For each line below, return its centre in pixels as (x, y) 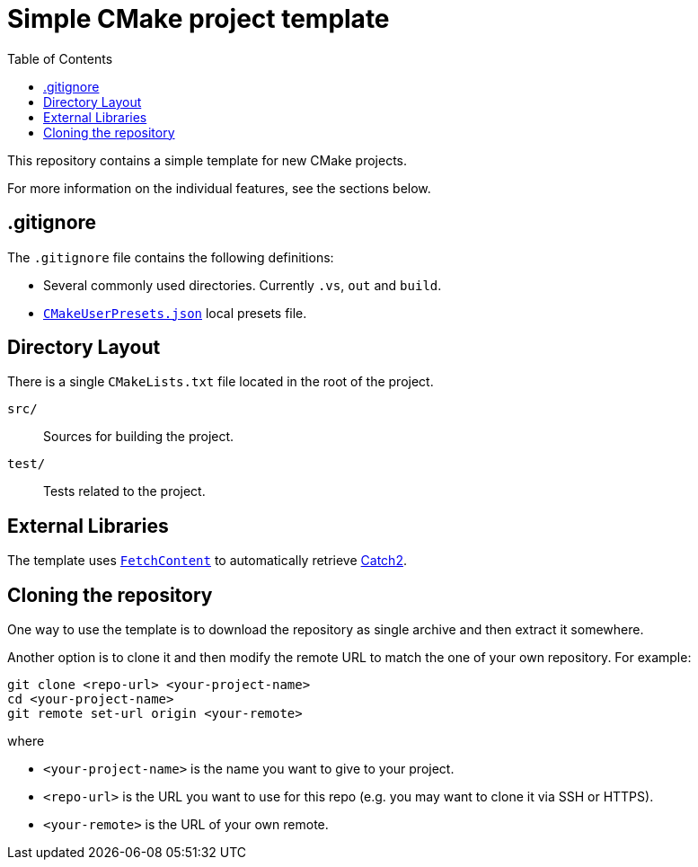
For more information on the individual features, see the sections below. (219, 188)
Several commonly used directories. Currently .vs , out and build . (243, 285)
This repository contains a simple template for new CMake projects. (207, 160)
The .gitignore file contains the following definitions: (171, 257)
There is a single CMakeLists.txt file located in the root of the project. (221, 382)
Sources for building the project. (139, 437)
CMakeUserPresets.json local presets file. (175, 313)
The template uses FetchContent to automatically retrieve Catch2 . (207, 561)
